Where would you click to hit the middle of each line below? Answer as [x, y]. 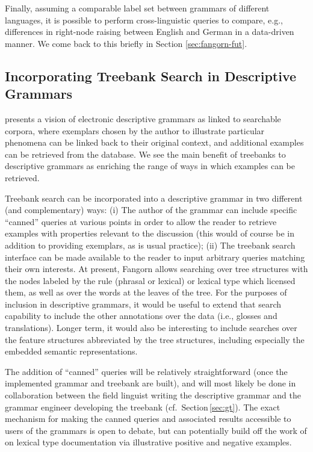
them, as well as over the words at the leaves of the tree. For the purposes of [146, 292]
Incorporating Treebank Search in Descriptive [151, 76]
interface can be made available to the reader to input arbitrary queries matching [155, 257]
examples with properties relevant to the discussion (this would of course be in [150, 233]
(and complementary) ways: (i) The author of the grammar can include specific [151, 210]
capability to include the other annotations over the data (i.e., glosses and [141, 316]
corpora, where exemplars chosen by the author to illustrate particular [135, 130]
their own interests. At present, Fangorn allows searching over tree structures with [156, 269]
